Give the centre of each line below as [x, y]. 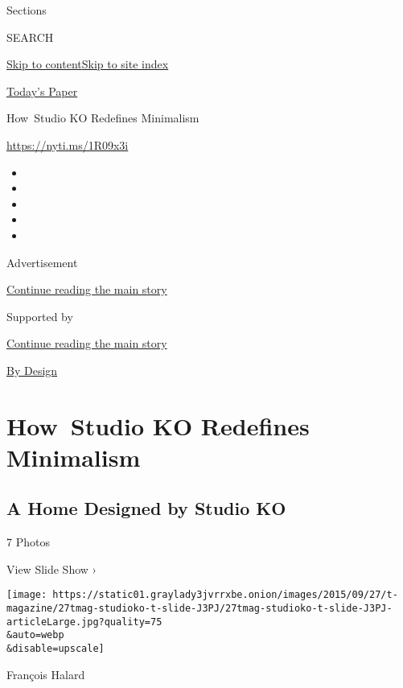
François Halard [46, 674]
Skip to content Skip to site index [88, 64]
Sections [27, 10]
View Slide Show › [51, 569]
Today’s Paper [42, 91]
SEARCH [30, 37]
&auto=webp [35, 635]
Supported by [40, 316]
